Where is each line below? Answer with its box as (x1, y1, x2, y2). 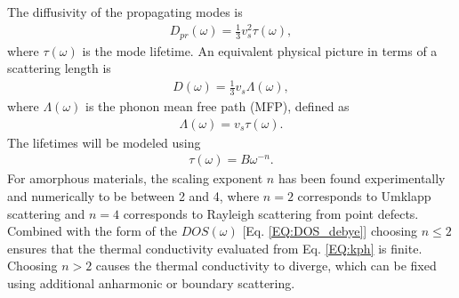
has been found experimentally (278, 169, 446, 188)
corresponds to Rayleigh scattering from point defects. (123, 204, 419, 222)
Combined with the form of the (7, 221, 177, 240)
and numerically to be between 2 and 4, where (7, 187, 260, 205)
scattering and (7, 204, 85, 222)
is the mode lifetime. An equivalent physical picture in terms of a (82, 41, 438, 60)
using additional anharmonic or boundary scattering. (7, 273, 295, 292)
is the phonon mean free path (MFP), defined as (85, 97, 350, 116)
